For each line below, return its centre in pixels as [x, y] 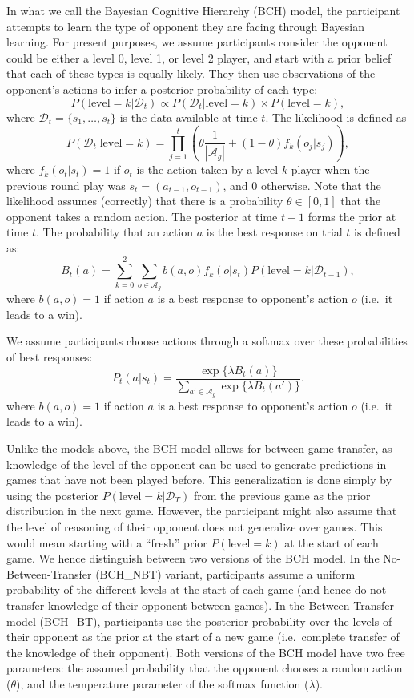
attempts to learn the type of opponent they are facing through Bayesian [185, 26]
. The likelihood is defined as [336, 117]
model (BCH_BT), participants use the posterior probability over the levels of [199, 621]
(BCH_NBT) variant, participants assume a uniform [225, 573]
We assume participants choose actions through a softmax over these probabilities [207, 341]
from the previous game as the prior [282, 495]
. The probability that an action [115, 232]
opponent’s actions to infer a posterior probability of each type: [162, 89]
